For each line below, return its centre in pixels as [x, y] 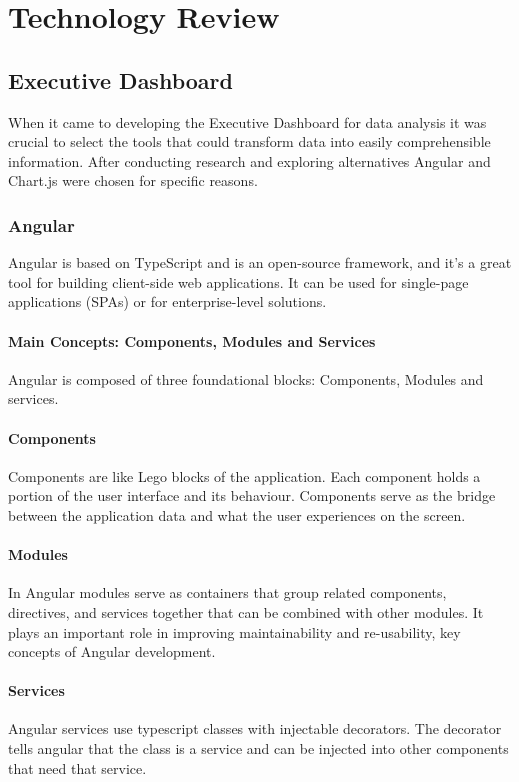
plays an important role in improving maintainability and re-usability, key [234, 631]
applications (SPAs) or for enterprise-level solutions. [167, 301]
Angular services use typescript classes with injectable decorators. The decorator [255, 728]
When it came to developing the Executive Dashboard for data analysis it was [247, 121]
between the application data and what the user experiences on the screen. [237, 514]
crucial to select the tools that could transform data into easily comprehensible [249, 141]
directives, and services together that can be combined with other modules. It [246, 611]
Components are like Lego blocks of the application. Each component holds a [244, 475]
